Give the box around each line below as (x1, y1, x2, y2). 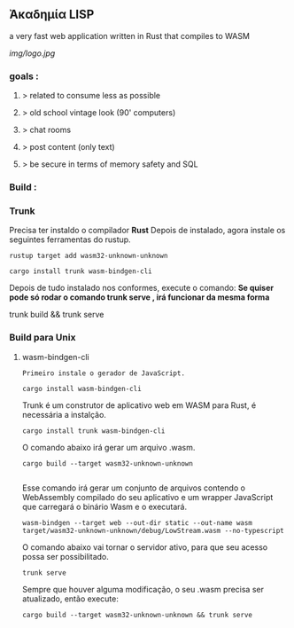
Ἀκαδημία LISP (9, 7, 95, 22)
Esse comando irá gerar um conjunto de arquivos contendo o (21, 483, 246, 493)
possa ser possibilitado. (21, 551, 109, 561)
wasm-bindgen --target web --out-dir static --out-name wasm (21, 518, 253, 527)
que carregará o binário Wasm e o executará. (21, 501, 188, 512)
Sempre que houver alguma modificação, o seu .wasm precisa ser (21, 584, 264, 594)
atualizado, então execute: (21, 593, 120, 604)
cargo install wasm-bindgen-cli (21, 384, 142, 393)
